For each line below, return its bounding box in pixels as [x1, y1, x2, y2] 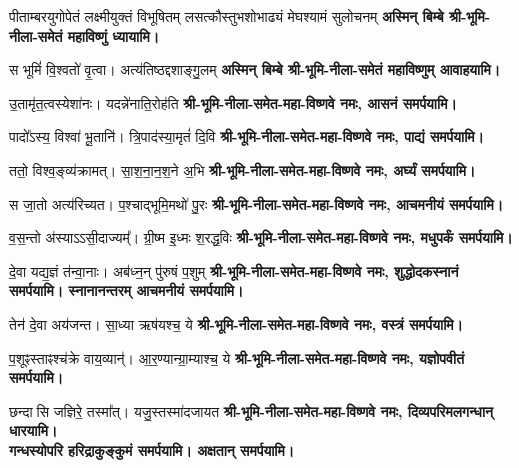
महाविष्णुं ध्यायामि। [67, 25, 160, 46]
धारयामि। [9, 420, 58, 441]
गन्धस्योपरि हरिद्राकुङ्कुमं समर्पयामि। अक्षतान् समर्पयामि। [9, 439, 295, 460]
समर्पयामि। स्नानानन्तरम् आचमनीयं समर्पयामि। [9, 280, 244, 301]
